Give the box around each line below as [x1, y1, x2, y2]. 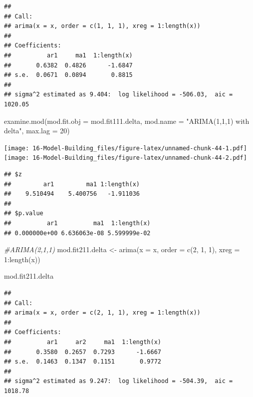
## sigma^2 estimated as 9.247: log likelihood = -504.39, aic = [4, 378, 233, 385]
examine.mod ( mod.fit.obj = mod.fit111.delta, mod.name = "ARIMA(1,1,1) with [4, 115, 250, 126]
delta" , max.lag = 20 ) [4, 125, 70, 136]
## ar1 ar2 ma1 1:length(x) [4, 338, 161, 346]
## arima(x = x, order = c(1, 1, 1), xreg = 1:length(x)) [4, 22, 201, 30]
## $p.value [4, 210, 43, 217]
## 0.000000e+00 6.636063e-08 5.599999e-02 [4, 229, 151, 237]
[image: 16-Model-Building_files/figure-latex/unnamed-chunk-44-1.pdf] [4, 144, 247, 152]
